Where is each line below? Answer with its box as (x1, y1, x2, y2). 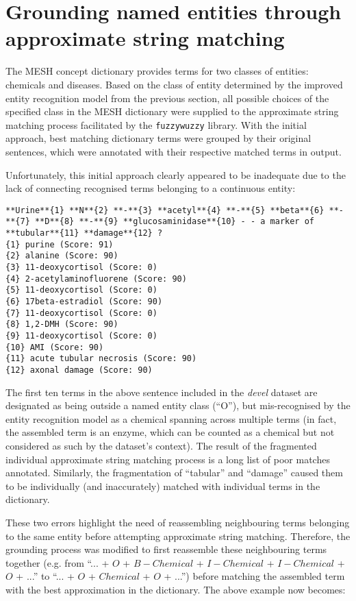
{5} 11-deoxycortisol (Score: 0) (5, 285, 157, 295)
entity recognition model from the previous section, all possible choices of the (5, 90, 329, 105)
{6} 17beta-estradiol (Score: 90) (5, 296, 163, 306)
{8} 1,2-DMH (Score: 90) (5, 319, 118, 330)
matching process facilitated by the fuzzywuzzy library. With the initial (5, 117, 307, 132)
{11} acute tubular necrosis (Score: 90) (5, 354, 197, 364)
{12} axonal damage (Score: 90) (5, 365, 153, 375)
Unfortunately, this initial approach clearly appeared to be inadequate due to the (5, 167, 346, 182)
